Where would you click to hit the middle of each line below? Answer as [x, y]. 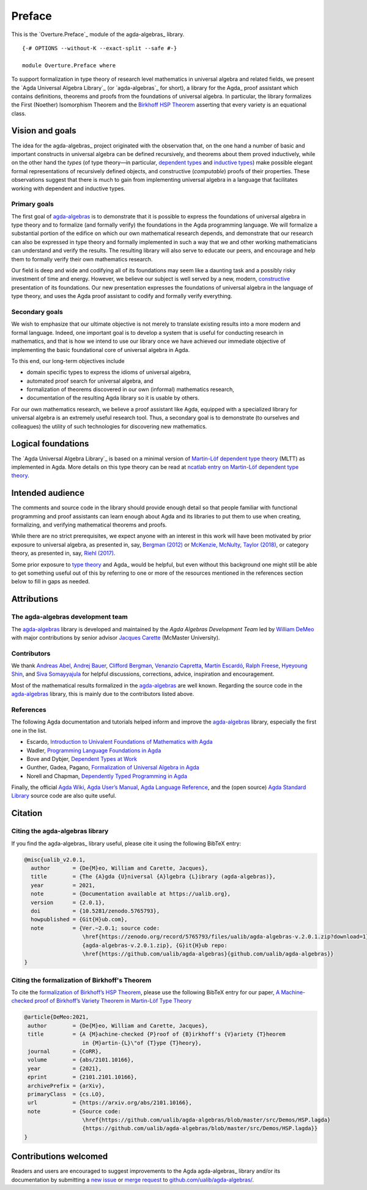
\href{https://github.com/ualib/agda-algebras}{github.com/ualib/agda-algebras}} [208, 954]
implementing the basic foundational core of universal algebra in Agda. [101, 350]
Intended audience [48, 493]
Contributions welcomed [60, 1157]
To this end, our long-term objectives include [68, 361]
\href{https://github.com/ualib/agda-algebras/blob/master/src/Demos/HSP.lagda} [206, 1120]
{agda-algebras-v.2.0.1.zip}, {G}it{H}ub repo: [155, 945]
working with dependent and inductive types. [68, 188]
